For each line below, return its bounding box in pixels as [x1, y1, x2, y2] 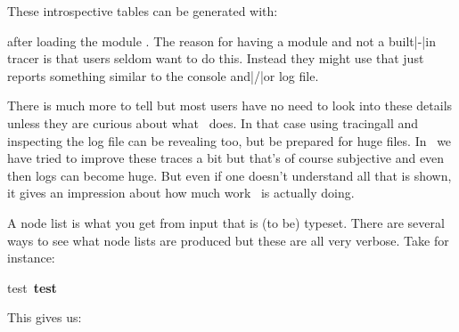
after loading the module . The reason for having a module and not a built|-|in [7, 31, 436, 50]
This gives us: [7, 308, 82, 327]
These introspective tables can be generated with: [7, 2, 278, 20]
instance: [7, 248, 55, 267]
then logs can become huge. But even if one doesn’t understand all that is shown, [7, 166, 452, 184]
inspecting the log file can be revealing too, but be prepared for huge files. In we [7, 131, 452, 150]
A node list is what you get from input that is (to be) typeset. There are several [7, 213, 445, 231]
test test [7, 278, 57, 296]
